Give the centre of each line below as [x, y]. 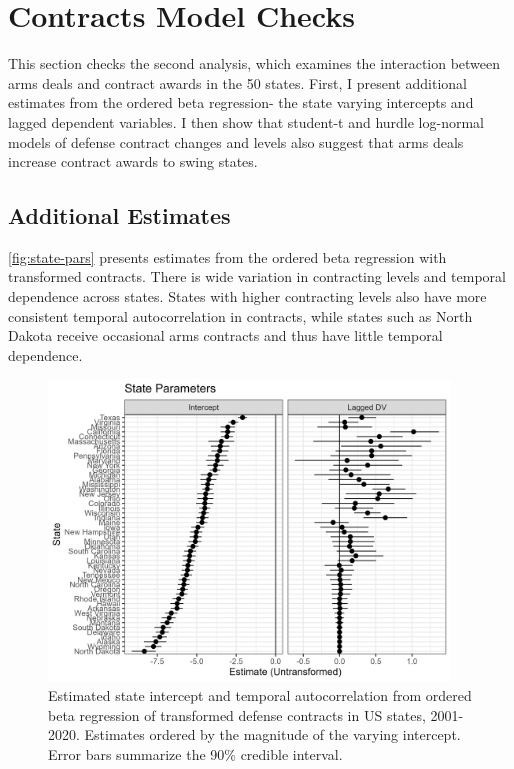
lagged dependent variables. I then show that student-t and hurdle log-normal [246, 121]
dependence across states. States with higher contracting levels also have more [247, 296]
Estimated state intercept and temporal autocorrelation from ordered [260, 695]
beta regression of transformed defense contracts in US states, [237, 714]
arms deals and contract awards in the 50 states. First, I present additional [238, 82]
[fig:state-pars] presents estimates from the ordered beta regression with [227, 256]
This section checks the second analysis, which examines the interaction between [254, 63]
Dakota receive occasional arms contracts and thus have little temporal [225, 335]
